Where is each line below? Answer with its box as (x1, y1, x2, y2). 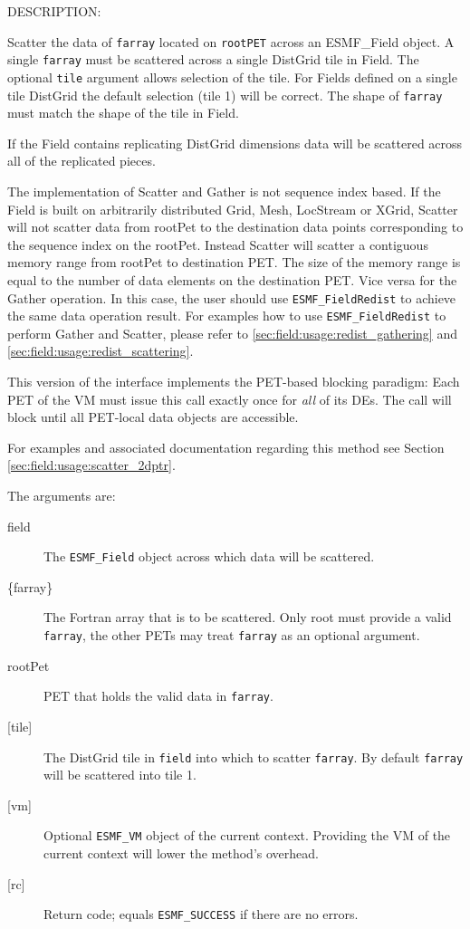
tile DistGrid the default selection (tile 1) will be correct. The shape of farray (7, 85, 443, 104)
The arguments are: (7, 486, 116, 505)
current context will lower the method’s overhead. (43, 844, 319, 863)
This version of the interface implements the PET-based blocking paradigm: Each (7, 372, 460, 391)
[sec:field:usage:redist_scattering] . (7, 341, 194, 360)
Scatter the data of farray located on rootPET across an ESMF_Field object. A (7, 32, 455, 51)
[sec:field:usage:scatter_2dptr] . (7, 455, 176, 474)
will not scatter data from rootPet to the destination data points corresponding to (7, 217, 464, 236)
